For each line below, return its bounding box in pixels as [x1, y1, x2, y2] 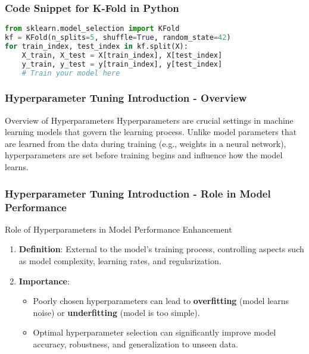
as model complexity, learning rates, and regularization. [18, 254, 221, 267]
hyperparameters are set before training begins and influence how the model [5, 149, 283, 161]
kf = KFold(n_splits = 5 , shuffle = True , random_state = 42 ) [5, 33, 231, 42]
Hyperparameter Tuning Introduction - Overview [5, 90, 247, 105]
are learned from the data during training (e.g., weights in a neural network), [5, 137, 286, 149]
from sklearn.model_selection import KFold [5, 24, 180, 33]
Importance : [18, 274, 70, 287]
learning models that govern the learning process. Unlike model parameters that [5, 126, 297, 138]
